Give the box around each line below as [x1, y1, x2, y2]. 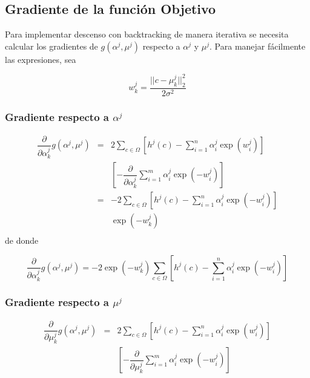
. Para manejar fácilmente [209, 39, 306, 52]
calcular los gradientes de [5, 39, 98, 52]
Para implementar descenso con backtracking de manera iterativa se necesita [5, 28, 289, 41]
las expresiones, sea [5, 53, 76, 65]
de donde [5, 234, 39, 247]
